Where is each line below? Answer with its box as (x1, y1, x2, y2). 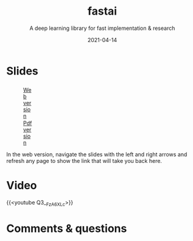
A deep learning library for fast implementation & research (29, 24, 175, 32)
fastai (87, 4, 118, 18)
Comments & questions (6, 221, 127, 236)
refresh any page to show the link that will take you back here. (6, 157, 163, 164)
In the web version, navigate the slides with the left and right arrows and (6, 151, 188, 158)
